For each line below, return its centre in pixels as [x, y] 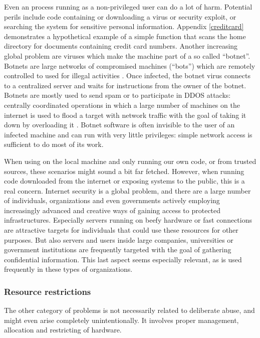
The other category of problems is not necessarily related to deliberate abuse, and [129, 310]
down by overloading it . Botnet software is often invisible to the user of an [119, 125]
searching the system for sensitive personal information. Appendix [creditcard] [124, 26]
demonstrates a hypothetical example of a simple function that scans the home [125, 36]
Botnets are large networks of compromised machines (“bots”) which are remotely [130, 65]
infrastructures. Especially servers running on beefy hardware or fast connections [128, 220]
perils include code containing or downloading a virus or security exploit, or [120, 16]
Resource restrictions [48, 291]
